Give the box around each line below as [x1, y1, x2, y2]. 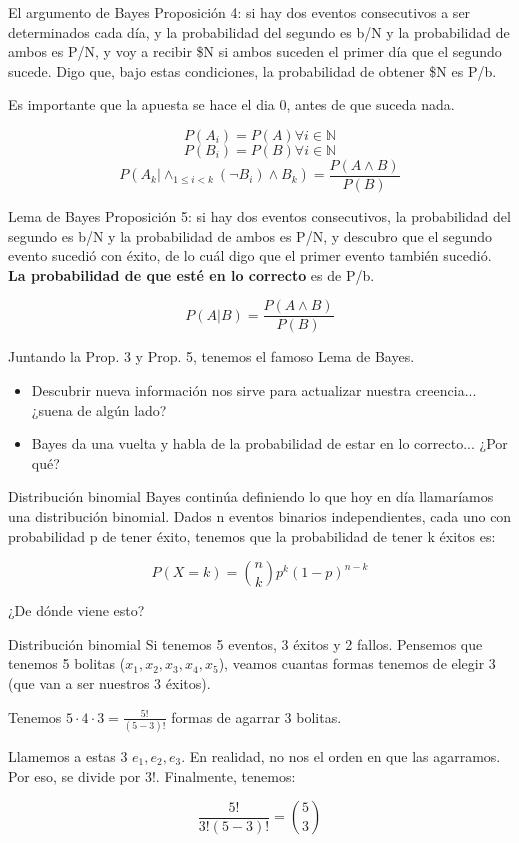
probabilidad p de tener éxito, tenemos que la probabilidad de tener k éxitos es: [8, 525, 496, 546]
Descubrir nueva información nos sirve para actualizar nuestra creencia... [31, 380, 477, 401]
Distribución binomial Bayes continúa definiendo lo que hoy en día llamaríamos [8, 486, 494, 507]
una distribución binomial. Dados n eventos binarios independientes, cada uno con [8, 506, 512, 527]
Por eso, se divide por [8, 765, 141, 786]
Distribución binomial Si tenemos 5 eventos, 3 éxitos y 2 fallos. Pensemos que [8, 633, 483, 654]
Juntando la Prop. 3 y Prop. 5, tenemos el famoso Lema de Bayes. [8, 346, 415, 367]
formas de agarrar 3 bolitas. [171, 706, 342, 727]
